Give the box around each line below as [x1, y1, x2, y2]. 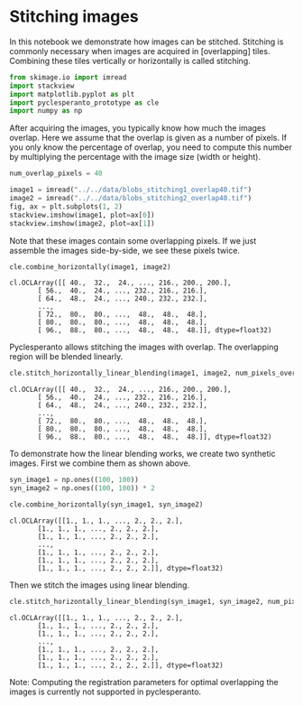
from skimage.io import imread [9, 72, 127, 82]
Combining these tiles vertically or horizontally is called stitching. [9, 55, 251, 66]
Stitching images [9, 6, 139, 27]
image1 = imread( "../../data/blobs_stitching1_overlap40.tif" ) [9, 185, 252, 195]
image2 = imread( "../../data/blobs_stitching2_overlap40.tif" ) [9, 194, 252, 203]
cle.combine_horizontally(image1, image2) [9, 262, 171, 272]
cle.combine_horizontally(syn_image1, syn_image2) [9, 500, 204, 509]
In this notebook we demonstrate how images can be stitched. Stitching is [9, 36, 284, 47]
